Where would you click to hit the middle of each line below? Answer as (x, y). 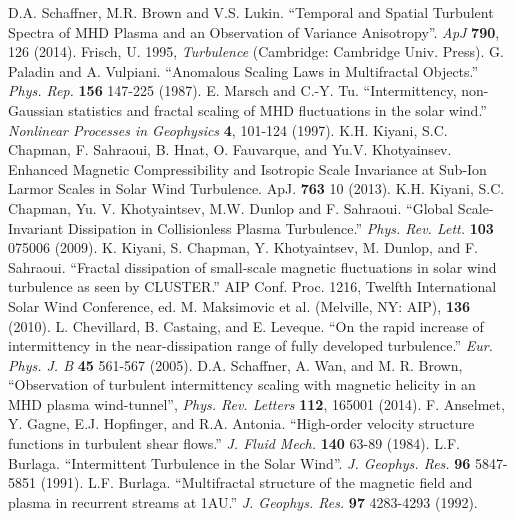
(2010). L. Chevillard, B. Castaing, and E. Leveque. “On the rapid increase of (246, 325)
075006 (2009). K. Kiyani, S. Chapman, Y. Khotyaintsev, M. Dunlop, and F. (243, 247)
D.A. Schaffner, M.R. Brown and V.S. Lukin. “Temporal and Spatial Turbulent (251, 12)
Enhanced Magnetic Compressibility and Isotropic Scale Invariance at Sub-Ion (247, 168)
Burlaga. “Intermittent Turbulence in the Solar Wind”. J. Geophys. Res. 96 (239, 462)
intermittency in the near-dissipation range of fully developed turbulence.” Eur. (250, 345)
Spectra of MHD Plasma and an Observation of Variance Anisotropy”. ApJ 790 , (254, 31)
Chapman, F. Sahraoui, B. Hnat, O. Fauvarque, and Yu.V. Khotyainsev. (230, 149)
